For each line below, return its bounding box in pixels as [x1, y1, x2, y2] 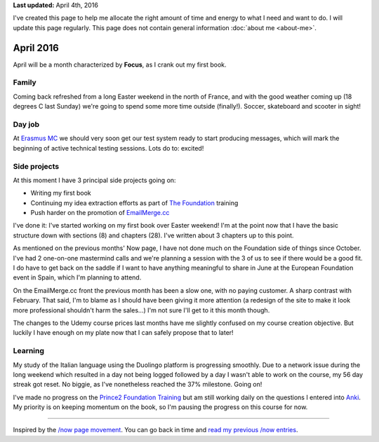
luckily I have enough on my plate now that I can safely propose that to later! [13, 329, 234, 337]
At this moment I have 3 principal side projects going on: [13, 176, 176, 184]
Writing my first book [30, 189, 91, 198]
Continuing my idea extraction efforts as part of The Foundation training [30, 198, 239, 207]
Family [13, 78, 36, 88]
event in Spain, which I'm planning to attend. [13, 273, 142, 282]
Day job [13, 119, 40, 129]
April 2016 [13, 42, 59, 54]
